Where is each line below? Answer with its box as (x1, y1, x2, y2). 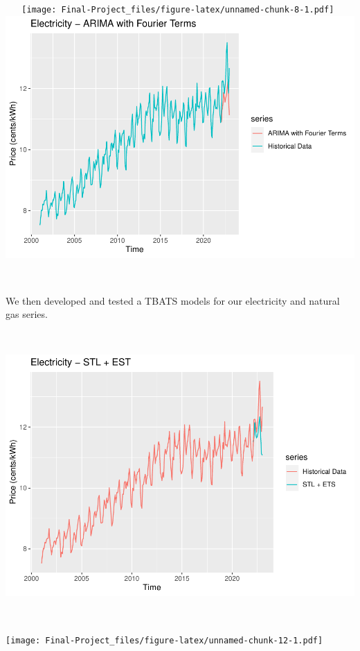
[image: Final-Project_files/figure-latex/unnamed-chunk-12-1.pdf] (6, 635, 323, 645)
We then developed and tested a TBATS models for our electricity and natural (6, 293, 340, 307)
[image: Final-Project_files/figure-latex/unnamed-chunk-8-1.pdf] (21, 5, 334, 15)
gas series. (6, 307, 48, 321)
